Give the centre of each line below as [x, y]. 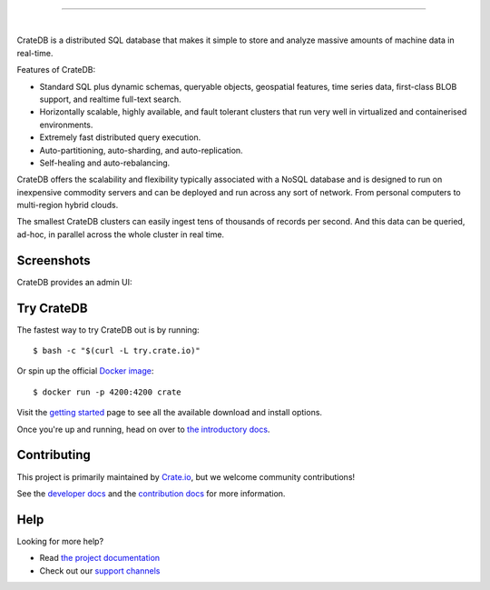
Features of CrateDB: [56, 70]
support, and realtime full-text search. [110, 99]
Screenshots [54, 260]
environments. [66, 125]
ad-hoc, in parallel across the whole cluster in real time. [121, 234]
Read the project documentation [100, 558]
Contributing [54, 455]
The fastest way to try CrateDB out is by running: [108, 330]
